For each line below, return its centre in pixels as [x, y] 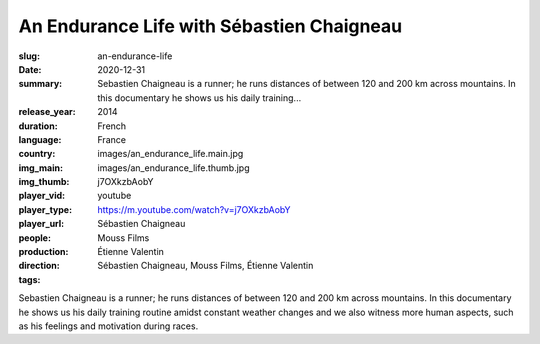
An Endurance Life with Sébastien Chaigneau [210, 26]
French [112, 126]
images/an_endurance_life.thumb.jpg [173, 167]
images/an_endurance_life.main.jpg [170, 154]
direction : [39, 266]
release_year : [47, 112]
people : [35, 237]
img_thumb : [44, 182]
